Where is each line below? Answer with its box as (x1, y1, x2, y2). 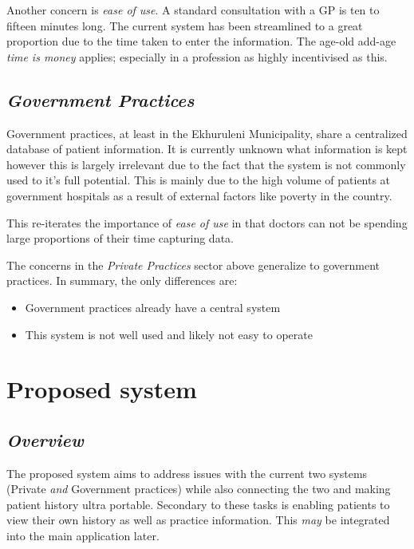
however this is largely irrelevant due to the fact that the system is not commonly (6, 156, 406, 172)
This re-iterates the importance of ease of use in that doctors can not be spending (6, 214, 408, 231)
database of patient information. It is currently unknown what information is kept (6, 140, 408, 157)
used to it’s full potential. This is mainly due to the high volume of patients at (6, 172, 391, 188)
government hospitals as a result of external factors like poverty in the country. (6, 187, 392, 203)
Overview (6, 427, 84, 452)
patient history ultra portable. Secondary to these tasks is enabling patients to (6, 496, 390, 512)
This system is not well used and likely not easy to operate (25, 326, 313, 342)
